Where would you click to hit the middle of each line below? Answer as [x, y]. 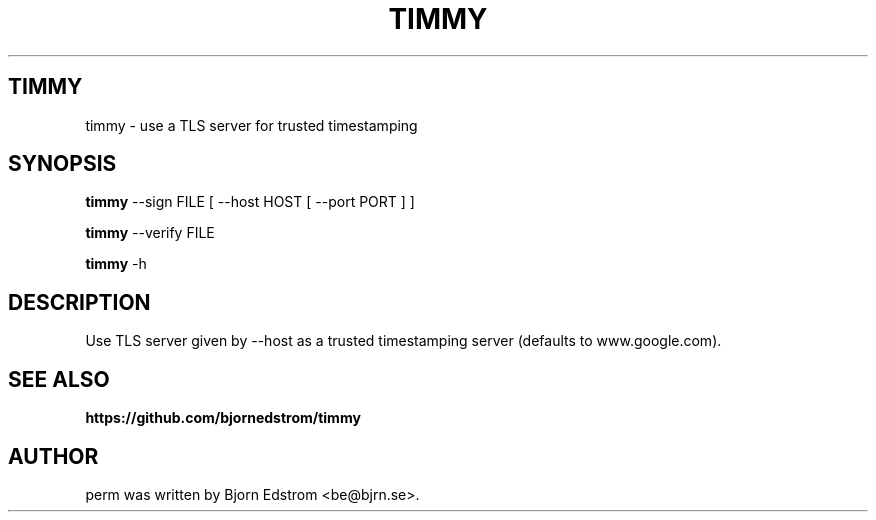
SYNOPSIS [62, 164]
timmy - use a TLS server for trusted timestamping [251, 125]
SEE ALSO [59, 379]
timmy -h [116, 264]
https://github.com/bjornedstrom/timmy [223, 418]
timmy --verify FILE [150, 233]
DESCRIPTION [79, 302]
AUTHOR [53, 456]
